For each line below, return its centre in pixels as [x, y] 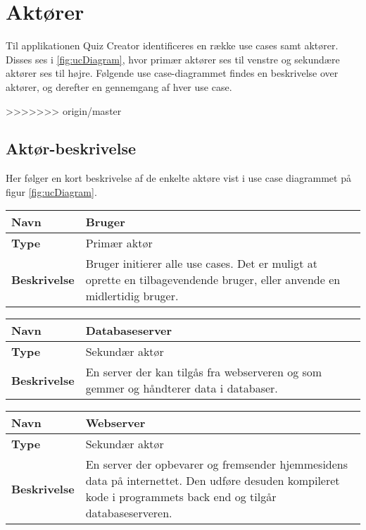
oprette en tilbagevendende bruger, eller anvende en [213, 280]
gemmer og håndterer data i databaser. [182, 388]
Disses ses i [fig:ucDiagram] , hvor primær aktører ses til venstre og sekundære [173, 59]
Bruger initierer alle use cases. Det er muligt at [201, 264]
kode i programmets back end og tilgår [181, 497]
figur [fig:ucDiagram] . [51, 191]
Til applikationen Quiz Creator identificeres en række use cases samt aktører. [172, 45]
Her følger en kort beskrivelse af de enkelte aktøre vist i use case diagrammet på [178, 178]
